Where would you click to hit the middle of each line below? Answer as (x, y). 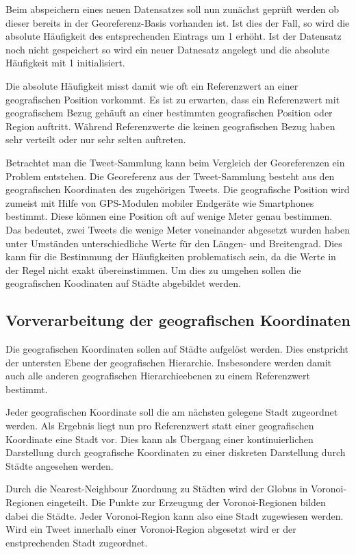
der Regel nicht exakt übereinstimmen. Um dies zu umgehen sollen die (153, 269)
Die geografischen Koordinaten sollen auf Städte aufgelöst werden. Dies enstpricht (177, 349)
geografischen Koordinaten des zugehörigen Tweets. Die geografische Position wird (178, 189)
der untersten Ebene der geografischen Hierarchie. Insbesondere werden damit (169, 362)
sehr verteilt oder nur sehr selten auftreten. (96, 139)
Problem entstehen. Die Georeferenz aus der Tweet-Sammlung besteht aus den (170, 176)
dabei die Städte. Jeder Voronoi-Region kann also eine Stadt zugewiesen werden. (175, 515)
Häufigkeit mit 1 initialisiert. (65, 63)
